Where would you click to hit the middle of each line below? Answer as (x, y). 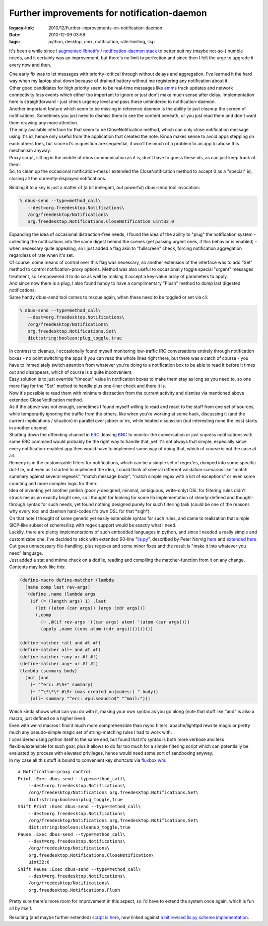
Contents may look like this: (37, 567)
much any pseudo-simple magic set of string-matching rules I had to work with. (91, 732)
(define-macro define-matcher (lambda (67, 580)
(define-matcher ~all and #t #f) (60, 643)
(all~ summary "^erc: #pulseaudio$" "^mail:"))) (90, 699)
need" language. (26, 553)
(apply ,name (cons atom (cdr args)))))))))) (97, 629)
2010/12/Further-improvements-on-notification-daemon (105, 28)
